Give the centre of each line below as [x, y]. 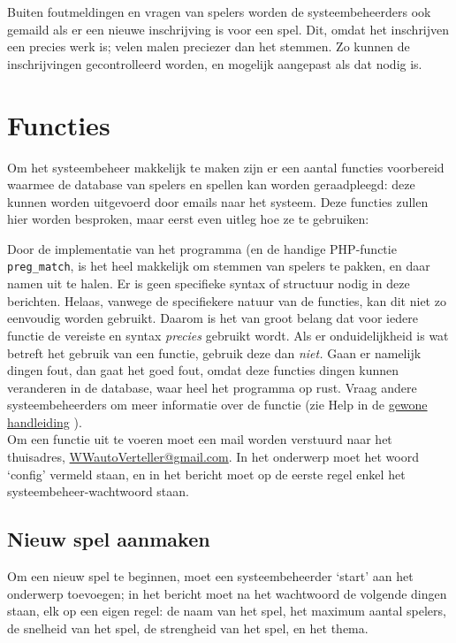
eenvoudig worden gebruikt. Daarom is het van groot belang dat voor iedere [213, 318]
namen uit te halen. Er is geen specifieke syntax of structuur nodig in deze [209, 283]
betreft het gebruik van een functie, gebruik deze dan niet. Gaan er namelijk [214, 352]
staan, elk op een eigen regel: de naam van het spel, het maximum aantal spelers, [227, 611]
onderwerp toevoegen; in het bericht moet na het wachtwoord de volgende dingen [227, 593]
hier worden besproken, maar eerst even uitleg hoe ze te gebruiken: [188, 219]
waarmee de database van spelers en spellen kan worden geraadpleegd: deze [211, 184]
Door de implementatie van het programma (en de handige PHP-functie [202, 248]
